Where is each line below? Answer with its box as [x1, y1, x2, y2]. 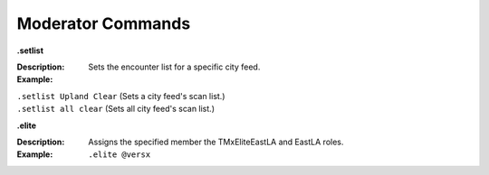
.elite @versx [88, 150, 151, 160]
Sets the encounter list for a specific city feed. [88, 61, 261, 72]
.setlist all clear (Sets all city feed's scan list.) [16, 104, 215, 115]
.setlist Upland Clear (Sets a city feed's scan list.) [16, 90, 225, 101]
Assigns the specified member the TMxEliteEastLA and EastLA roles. [88, 136, 344, 147]
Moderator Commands [16, 14, 191, 33]
